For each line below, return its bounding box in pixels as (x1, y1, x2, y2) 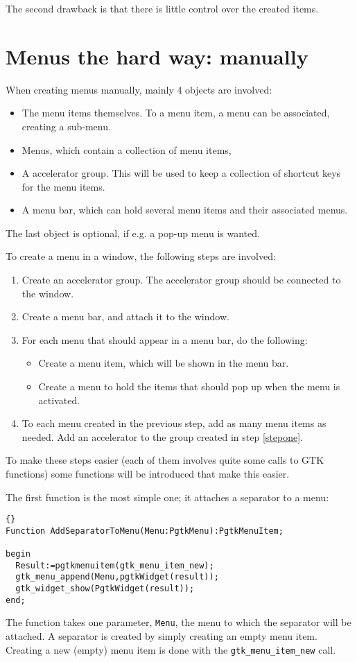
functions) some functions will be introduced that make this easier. (6, 467, 290, 480)
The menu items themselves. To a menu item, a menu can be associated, (21, 105, 330, 120)
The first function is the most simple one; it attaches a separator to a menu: (6, 489, 329, 504)
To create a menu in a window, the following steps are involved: (6, 249, 276, 263)
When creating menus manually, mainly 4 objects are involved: (6, 82, 272, 96)
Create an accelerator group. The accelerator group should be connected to (21, 272, 341, 287)
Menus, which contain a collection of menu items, (21, 142, 232, 157)
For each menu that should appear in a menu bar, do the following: (21, 332, 308, 347)
